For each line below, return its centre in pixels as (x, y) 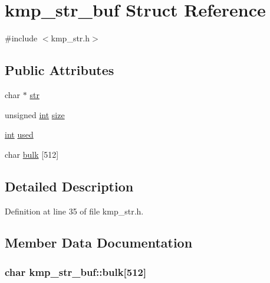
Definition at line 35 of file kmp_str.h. (74, 211)
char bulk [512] (32, 154)
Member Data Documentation (99, 243)
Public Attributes (60, 70)
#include (21, 38)
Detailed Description (69, 186)
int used (19, 134)
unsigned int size (35, 114)
